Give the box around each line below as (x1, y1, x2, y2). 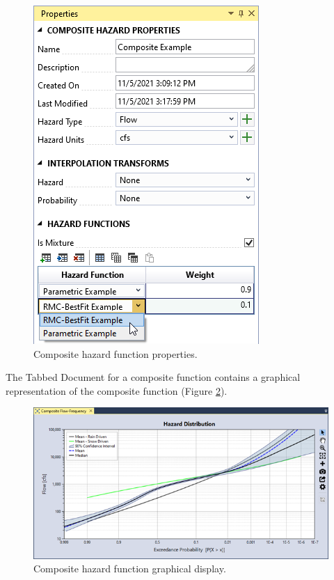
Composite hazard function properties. (33, 346, 198, 361)
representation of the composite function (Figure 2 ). (6, 383, 228, 398)
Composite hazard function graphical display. (33, 561, 226, 576)
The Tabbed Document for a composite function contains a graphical (6, 370, 301, 384)
